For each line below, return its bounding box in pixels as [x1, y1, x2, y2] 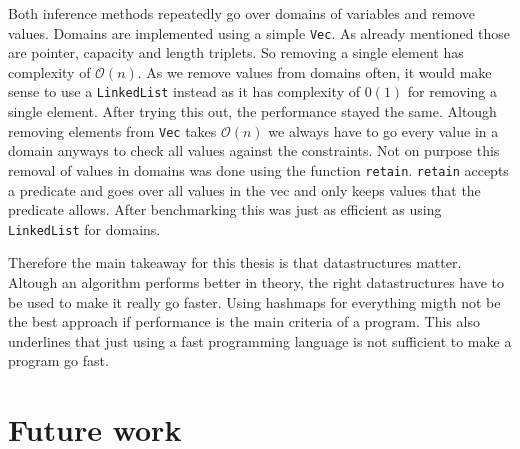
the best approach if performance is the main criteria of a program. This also [8, 311, 480, 332]
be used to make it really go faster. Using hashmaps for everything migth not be [8, 291, 501, 312]
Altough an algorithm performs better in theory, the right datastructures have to [8, 272, 505, 293]
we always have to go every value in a [268, 120, 499, 141]
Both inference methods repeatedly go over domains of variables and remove [8, 3, 475, 23]
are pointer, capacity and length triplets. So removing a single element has [8, 42, 464, 63]
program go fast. [8, 350, 109, 371]
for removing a [407, 81, 497, 102]
